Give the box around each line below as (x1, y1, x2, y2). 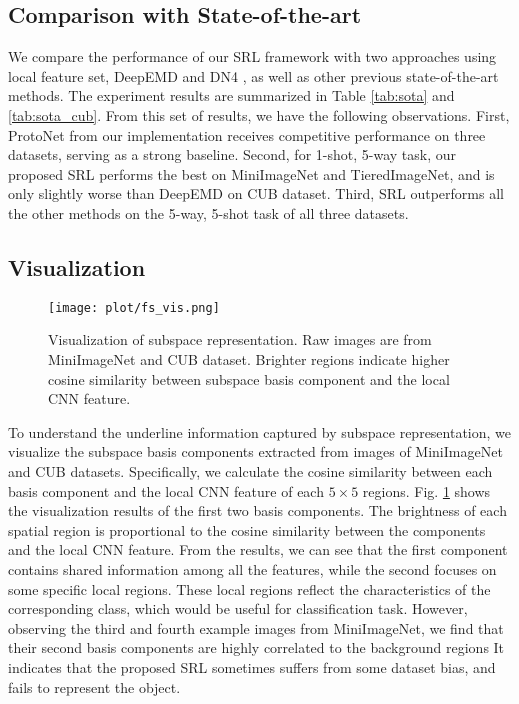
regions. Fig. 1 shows (362, 480, 491, 501)
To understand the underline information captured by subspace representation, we (8, 421, 512, 442)
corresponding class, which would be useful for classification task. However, (8, 598, 468, 619)
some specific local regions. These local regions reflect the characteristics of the (8, 578, 491, 599)
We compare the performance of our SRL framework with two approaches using (8, 46, 497, 67)
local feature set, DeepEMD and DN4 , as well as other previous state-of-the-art (8, 65, 499, 86)
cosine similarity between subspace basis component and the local (48, 368, 450, 389)
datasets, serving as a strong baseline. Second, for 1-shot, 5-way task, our (8, 144, 456, 165)
